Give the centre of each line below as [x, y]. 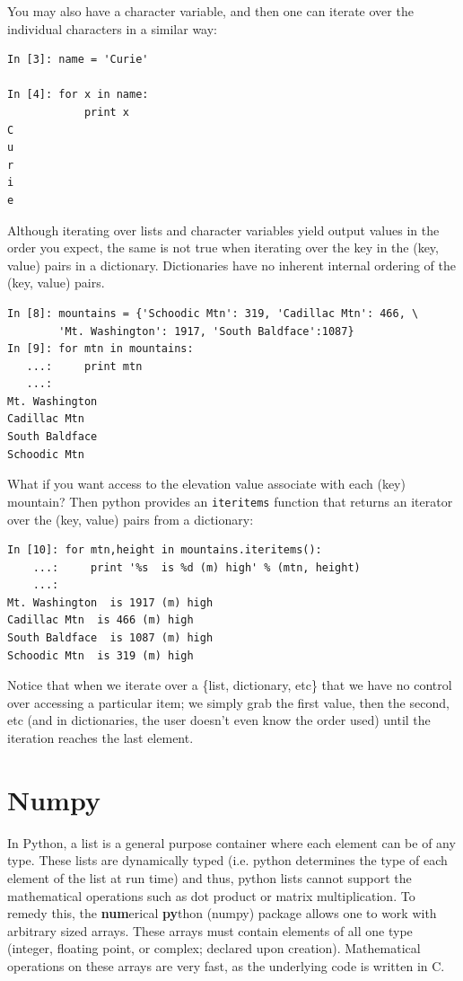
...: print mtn [84, 366]
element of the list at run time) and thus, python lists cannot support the [210, 877]
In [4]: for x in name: [78, 95]
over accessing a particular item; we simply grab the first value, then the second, [228, 702]
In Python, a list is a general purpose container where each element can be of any [231, 842]
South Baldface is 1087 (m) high [110, 638]
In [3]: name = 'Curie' [78, 60]
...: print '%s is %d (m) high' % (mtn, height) [197, 567]
